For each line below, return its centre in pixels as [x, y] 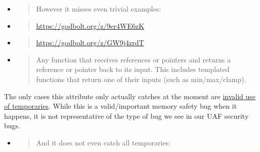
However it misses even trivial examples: [99, 9]
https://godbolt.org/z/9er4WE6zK [90, 25]
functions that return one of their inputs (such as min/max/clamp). [141, 79]
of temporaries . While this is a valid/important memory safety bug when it [121, 106]
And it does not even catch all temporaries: [103, 142]
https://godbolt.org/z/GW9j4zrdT [90, 43]
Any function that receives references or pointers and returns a [134, 59]
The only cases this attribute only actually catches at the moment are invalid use [130, 96]
